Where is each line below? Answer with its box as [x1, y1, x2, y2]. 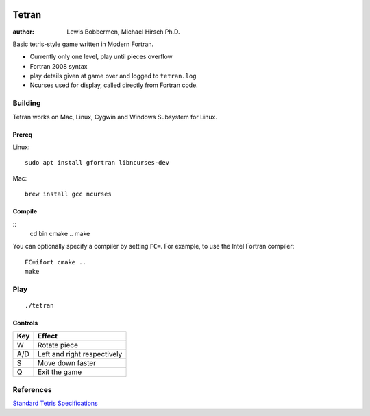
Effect [37, 332, 58, 341]
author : [12, 27, 34, 36]
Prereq [12, 130, 33, 139]
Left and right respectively [37, 349, 123, 359]
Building [12, 98, 41, 108]
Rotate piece [37, 340, 79, 350]
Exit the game [37, 367, 82, 377]
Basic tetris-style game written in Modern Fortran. [12, 40, 154, 48]
